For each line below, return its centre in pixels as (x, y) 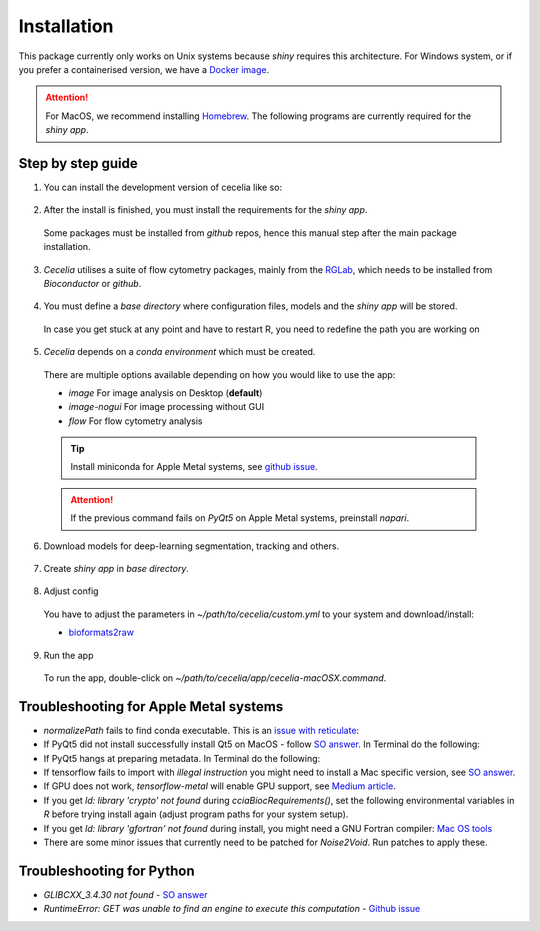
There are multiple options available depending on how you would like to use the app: (219, 374)
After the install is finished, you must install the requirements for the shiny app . (205, 210)
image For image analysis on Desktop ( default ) (165, 392)
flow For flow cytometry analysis (136, 421)
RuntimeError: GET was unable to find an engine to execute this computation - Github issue (232, 909)
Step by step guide (78, 163)
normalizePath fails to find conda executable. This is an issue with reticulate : (201, 730)
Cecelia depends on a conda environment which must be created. (179, 352)
